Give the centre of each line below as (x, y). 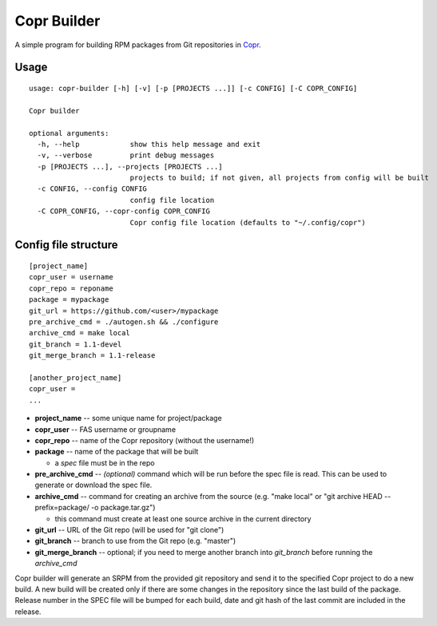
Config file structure (67, 245)
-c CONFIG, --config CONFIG (92, 189)
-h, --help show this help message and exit (149, 144)
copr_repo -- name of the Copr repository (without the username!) (145, 440)
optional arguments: (69, 133)
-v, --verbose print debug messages (126, 155)
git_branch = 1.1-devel (75, 344)
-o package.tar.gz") (123, 508)
